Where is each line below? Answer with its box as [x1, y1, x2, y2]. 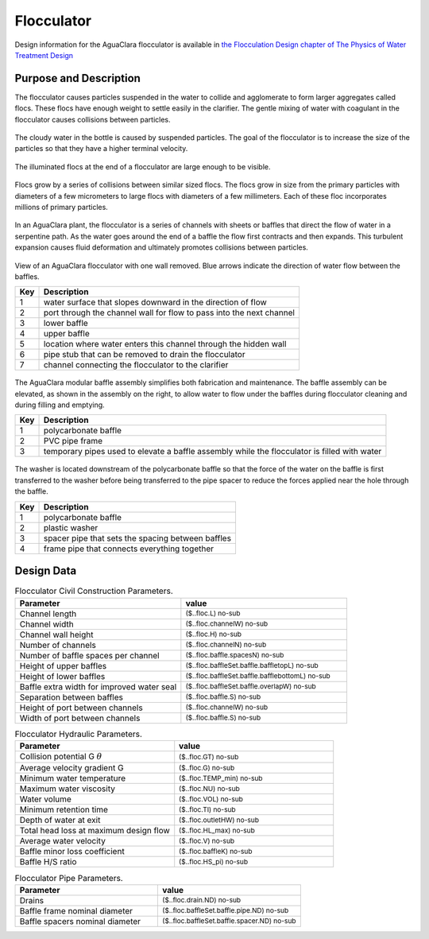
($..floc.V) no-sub [179, 836, 234, 845]
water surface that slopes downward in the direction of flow [43, 297, 268, 308]
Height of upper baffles [19, 660, 107, 671]
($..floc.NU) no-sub [179, 784, 240, 793]
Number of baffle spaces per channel [19, 650, 160, 661]
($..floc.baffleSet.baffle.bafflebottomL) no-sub [185, 672, 330, 681]
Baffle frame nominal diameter [19, 905, 133, 916]
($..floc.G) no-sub [179, 763, 235, 772]
